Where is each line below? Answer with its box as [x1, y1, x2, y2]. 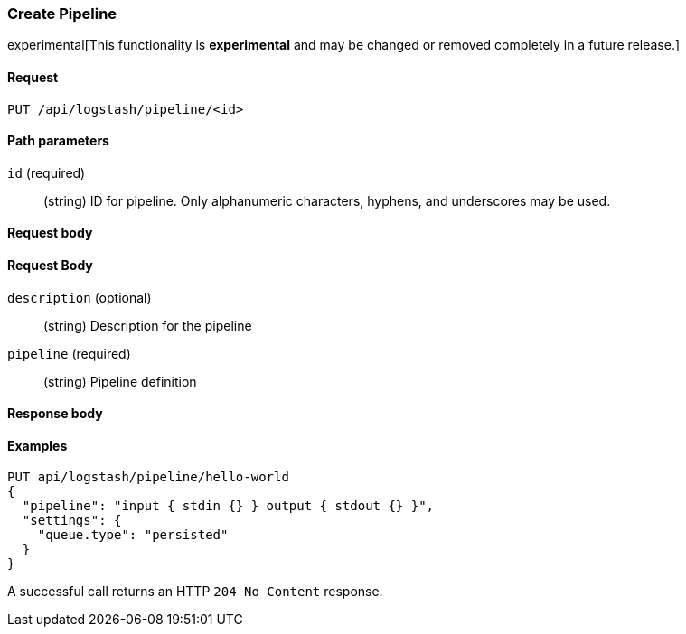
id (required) [7, 164, 86, 181]
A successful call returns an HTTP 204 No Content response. [7, 583, 383, 600]
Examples [7, 437, 68, 453]
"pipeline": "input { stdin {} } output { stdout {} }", [22, 499, 435, 514]
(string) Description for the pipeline [43, 317, 252, 333]
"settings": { [22, 513, 122, 528]
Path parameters [7, 133, 109, 149]
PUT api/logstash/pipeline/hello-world [7, 470, 289, 485]
